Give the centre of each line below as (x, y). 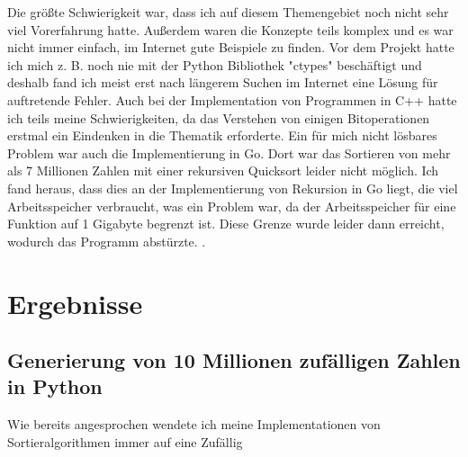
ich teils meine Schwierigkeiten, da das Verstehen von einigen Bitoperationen (219, 117)
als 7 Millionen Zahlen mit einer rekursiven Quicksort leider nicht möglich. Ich (223, 170)
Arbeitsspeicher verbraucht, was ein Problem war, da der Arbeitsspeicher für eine (232, 206)
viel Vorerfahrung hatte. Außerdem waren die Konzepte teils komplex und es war (230, 29)
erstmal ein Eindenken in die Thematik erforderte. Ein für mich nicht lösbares (222, 135)
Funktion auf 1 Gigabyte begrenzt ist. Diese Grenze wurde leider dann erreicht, (226, 224)
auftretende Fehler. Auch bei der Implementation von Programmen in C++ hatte (232, 99)
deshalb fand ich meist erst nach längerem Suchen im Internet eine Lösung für (223, 82)
